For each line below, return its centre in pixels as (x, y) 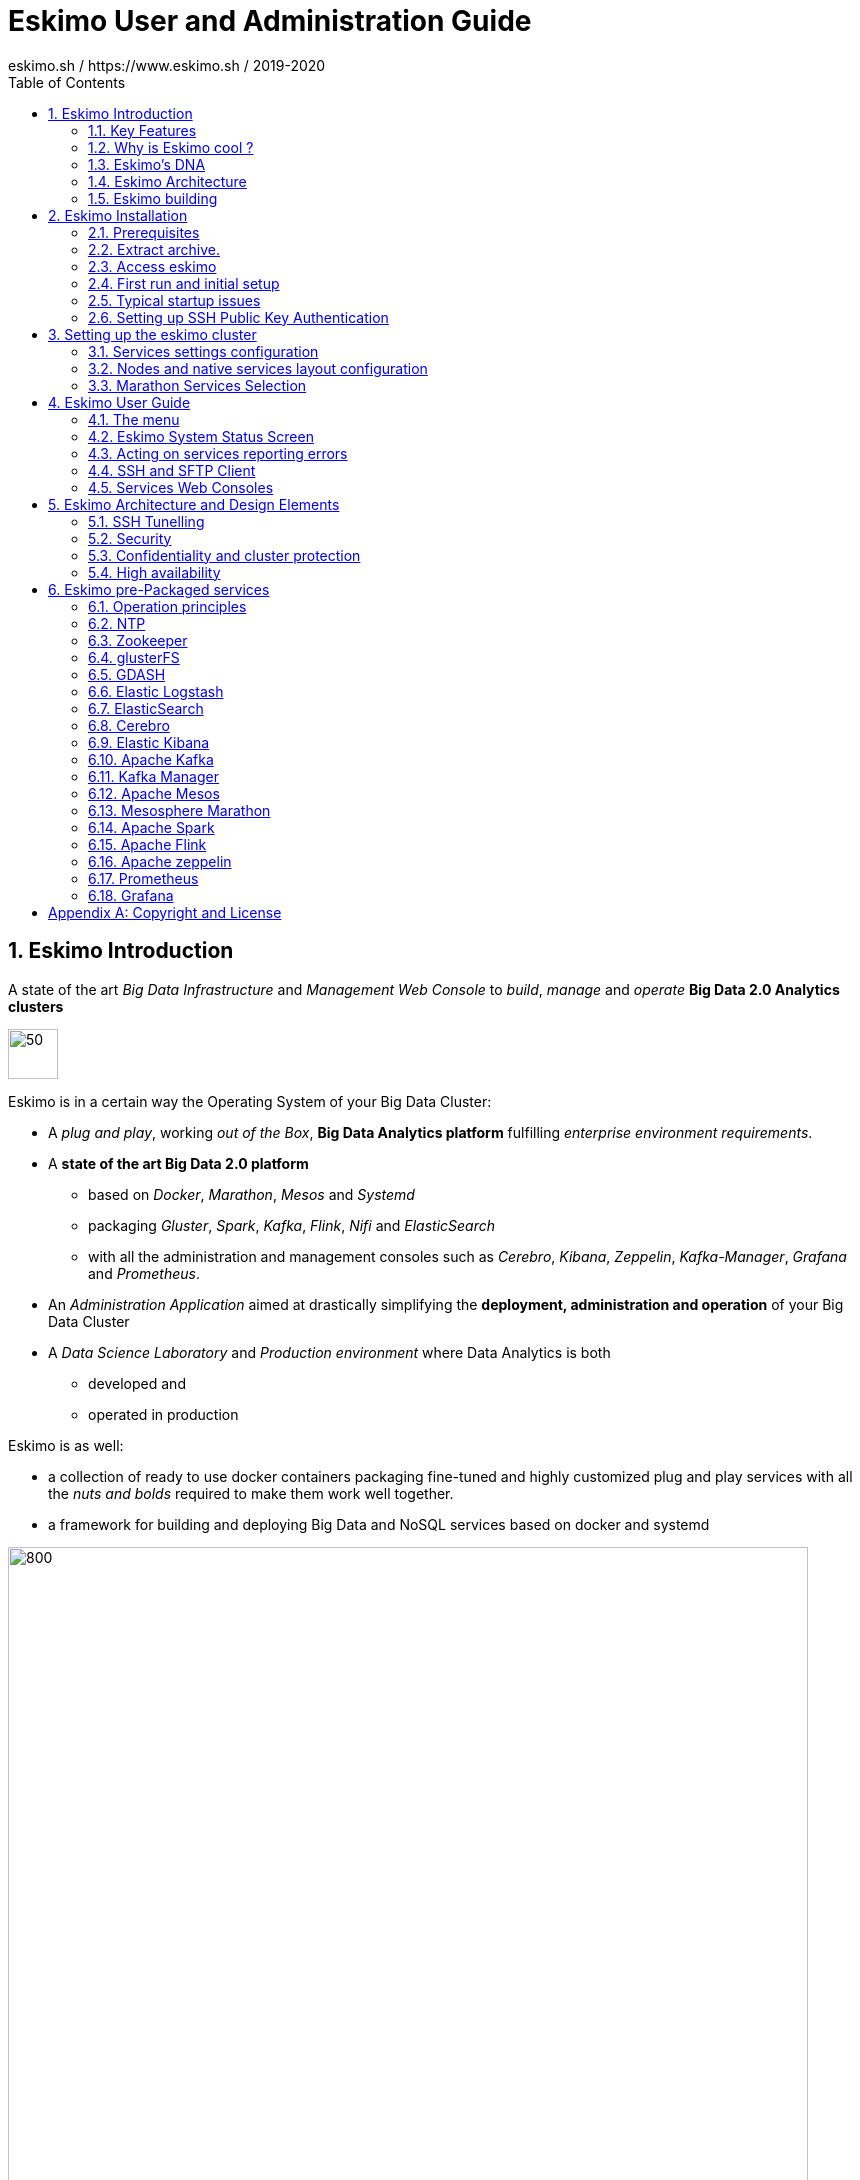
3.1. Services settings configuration (203, 351)
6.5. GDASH (127, 674)
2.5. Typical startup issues (174, 300)
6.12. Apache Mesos (154, 793)
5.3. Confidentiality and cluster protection (224, 555)
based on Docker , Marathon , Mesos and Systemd (251, 1194)
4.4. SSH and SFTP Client (172, 470)
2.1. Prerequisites (144, 232)
